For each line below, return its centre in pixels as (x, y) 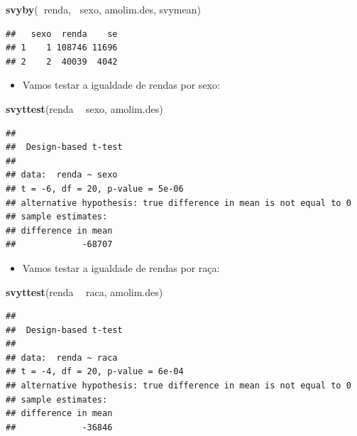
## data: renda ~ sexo (62, 175)
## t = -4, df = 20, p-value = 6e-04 (95, 372)
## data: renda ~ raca (62, 358)
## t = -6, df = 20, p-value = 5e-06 (95, 189)
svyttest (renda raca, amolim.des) (84, 291)
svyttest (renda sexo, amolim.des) (84, 108)
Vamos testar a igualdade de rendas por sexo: (121, 85)
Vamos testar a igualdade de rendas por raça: (121, 267)
